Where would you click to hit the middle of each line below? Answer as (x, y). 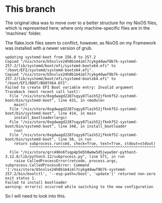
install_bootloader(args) (41, 118)
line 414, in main (77, 113)
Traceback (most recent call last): (43, 92)
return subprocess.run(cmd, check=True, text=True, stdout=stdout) (85, 143)
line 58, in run (75, 139)
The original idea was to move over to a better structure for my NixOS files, (81, 23)
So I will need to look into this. (36, 196)
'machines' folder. (23, 33)
